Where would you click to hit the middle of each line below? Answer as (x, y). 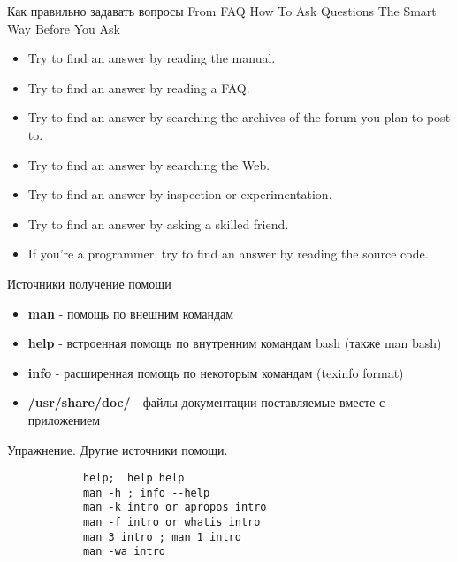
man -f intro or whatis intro (171, 523)
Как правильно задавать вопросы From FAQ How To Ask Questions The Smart (222, 11)
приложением (64, 419)
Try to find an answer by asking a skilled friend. (158, 223)
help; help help (133, 478)
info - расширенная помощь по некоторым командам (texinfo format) (216, 372)
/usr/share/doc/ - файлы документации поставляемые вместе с (206, 402)
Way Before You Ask (64, 28)
